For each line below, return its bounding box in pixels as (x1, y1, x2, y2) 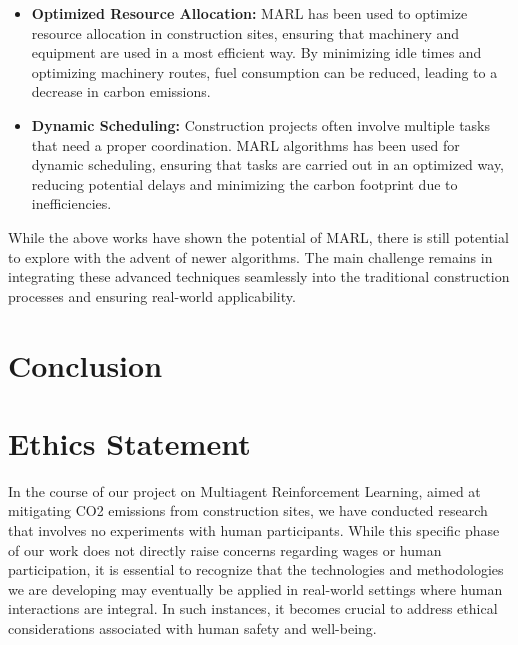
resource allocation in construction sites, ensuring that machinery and (31, 22, 460, 43)
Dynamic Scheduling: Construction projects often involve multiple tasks (31, 114, 491, 135)
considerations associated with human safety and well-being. (8, 617, 377, 638)
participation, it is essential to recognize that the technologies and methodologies (8, 559, 504, 580)
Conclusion (8, 344, 163, 385)
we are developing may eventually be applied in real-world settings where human (8, 578, 503, 599)
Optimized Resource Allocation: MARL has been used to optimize (31, 3, 468, 23)
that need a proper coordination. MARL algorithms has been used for (31, 134, 460, 155)
